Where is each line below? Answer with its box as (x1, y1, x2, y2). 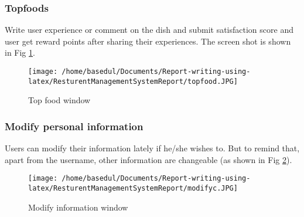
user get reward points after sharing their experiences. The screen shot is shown (5, 35, 291, 47)
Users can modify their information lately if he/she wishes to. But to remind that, (5, 142, 300, 154)
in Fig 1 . (5, 46, 35, 59)
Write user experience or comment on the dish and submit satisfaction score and (5, 23, 293, 36)
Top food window (28, 94, 91, 106)
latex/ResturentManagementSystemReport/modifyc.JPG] (28, 184, 238, 192)
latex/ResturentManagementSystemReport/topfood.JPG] (28, 77, 238, 86)
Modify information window (28, 201, 128, 213)
